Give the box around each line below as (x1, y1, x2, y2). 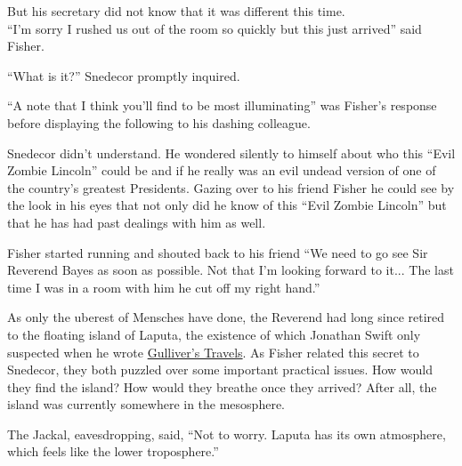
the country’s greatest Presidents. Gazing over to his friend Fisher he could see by (7, 178, 455, 197)
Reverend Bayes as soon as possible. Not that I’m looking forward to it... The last (7, 261, 454, 279)
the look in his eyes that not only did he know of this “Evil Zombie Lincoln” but (7, 196, 447, 214)
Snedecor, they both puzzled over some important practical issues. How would (7, 360, 434, 379)
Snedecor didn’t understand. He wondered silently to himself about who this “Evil (7, 143, 456, 162)
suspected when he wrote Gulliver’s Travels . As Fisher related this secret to (7, 342, 419, 361)
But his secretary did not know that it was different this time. (7, 2, 345, 20)
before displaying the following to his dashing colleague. (7, 113, 311, 132)
